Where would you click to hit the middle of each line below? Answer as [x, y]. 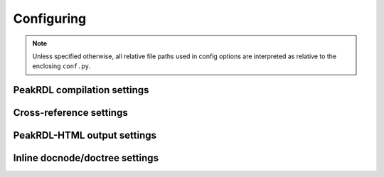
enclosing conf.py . [62, 66]
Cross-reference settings [70, 113]
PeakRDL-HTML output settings [85, 135]
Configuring [50, 18]
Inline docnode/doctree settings [86, 158]
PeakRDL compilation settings [81, 90]
